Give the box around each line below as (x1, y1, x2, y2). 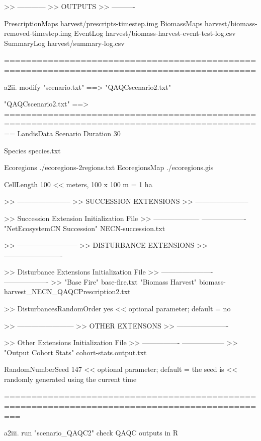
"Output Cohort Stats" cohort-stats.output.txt (4, 347, 147, 357)
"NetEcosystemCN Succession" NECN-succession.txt (4, 223, 165, 233)
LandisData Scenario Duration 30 (17, 128, 121, 138)
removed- (4, 28, 32, 38)
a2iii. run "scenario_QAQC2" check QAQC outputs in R (4, 427, 179, 438)
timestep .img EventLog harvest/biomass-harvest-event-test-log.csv (32, 28, 236, 38)
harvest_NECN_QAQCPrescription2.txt (4, 286, 131, 297)
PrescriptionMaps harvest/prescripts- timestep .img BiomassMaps (4, 18, 203, 28)
